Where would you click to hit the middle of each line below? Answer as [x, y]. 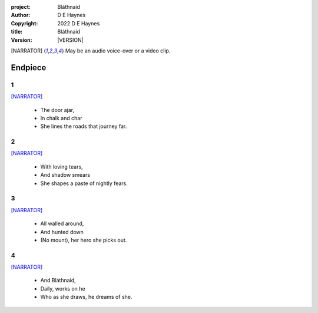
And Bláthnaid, [58, 281]
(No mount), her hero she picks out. [84, 240]
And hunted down [62, 232]
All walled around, [62, 223]
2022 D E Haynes [79, 23]
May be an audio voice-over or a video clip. [118, 51]
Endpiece [29, 67]
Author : [21, 15]
